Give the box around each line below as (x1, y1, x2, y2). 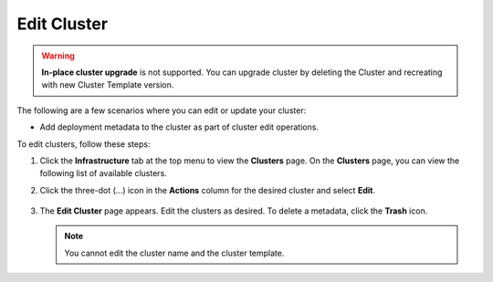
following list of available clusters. (39, 168, 168, 179)
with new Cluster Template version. (41, 79, 174, 90)
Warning (41, 50, 75, 61)
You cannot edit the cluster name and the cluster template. (64, 247, 285, 258)
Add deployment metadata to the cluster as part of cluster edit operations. (39, 121, 320, 132)
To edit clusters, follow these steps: (16, 138, 151, 150)
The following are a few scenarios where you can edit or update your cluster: (16, 105, 307, 116)
